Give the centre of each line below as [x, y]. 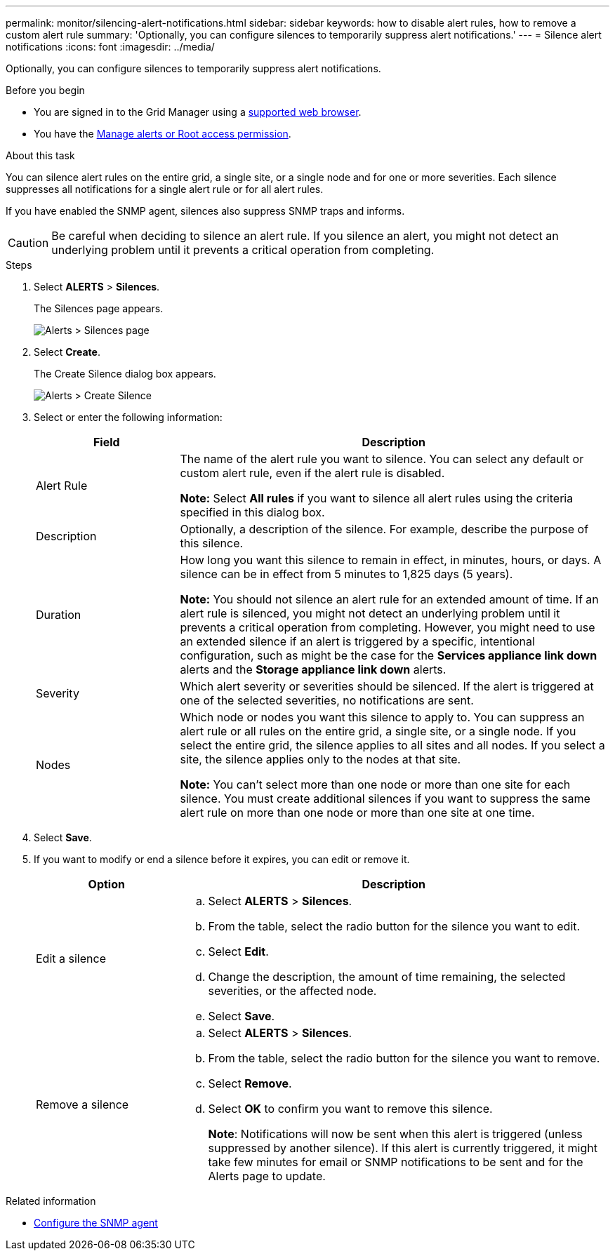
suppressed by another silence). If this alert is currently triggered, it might [403, 1148]
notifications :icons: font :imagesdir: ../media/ [110, 47]
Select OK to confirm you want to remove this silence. [350, 1109]
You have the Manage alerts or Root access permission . [163, 134]
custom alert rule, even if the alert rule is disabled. [312, 473]
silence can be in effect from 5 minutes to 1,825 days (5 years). [346, 574]
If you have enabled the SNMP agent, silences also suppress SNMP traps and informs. [205, 211]
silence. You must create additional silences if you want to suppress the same [385, 799]
